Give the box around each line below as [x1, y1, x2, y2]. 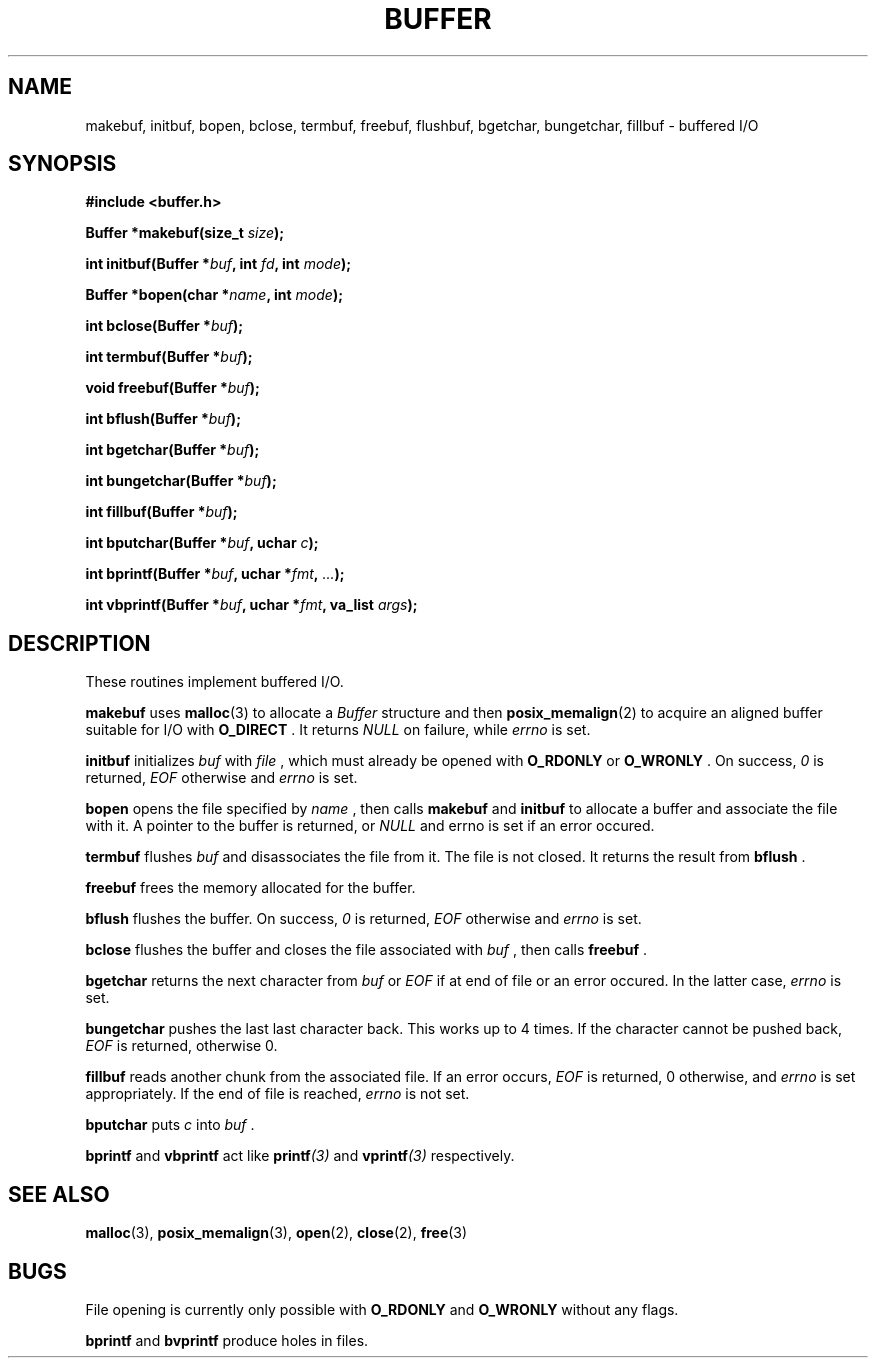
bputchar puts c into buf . [85, 1116, 255, 1134]
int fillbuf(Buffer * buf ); [85, 503, 238, 521]
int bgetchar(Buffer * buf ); [85, 441, 260, 459]
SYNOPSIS [8, 151, 117, 177]
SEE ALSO [8, 1181, 110, 1207]
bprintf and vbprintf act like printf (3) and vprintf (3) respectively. [85, 1147, 515, 1165]
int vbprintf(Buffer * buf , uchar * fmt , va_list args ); [85, 596, 418, 614]
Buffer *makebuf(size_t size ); [85, 224, 285, 242]
